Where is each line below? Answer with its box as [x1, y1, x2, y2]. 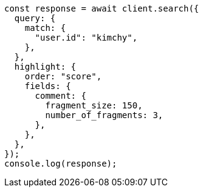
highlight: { [14, 62, 77, 71]
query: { [14, 13, 56, 23]
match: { [24, 23, 66, 33]
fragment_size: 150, [45, 101, 143, 110]
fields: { [24, 81, 71, 91]
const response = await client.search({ [4, 4, 199, 13]
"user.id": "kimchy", [35, 33, 138, 42]
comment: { [35, 91, 86, 101]
